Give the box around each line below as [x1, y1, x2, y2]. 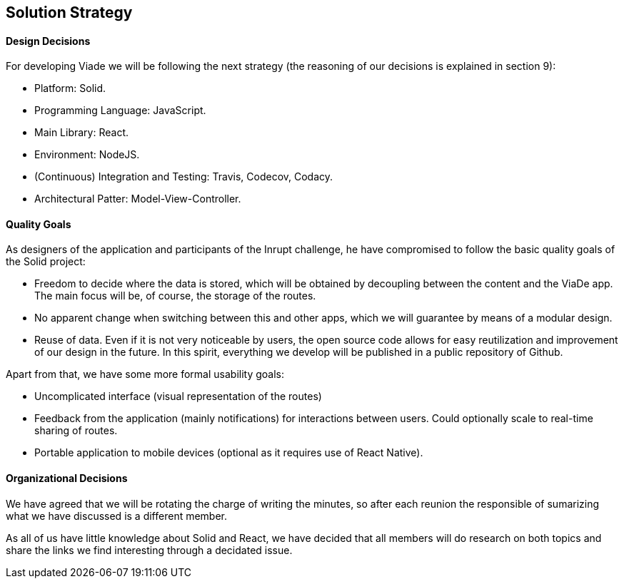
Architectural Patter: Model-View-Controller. [34, 193, 241, 205]
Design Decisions [6, 34, 91, 47]
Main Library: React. [34, 126, 129, 139]
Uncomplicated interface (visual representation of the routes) [34, 390, 322, 403]
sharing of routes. [34, 424, 118, 437]
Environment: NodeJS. [34, 148, 140, 161]
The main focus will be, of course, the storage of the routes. [34, 290, 316, 302]
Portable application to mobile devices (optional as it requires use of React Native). [34, 446, 423, 459]
